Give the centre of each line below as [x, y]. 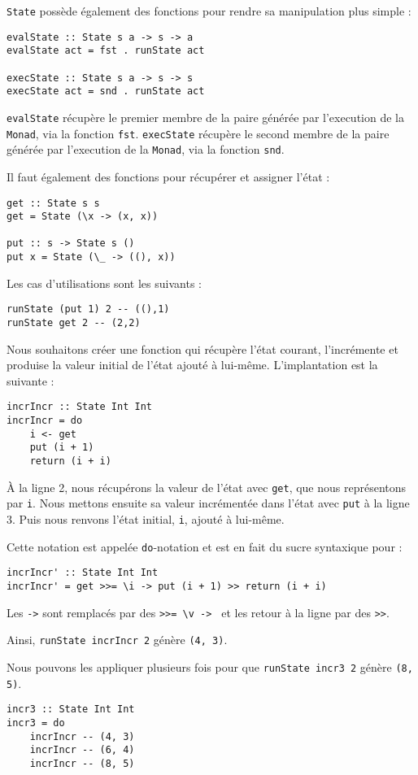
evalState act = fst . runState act [106, 51]
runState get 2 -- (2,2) [74, 323]
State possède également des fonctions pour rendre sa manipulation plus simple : [209, 11]
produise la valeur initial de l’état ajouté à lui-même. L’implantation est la [192, 365]
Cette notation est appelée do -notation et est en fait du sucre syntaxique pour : [205, 546]
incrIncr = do [45, 421]
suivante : [30, 380]
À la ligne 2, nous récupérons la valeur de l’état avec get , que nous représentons [207, 487]
